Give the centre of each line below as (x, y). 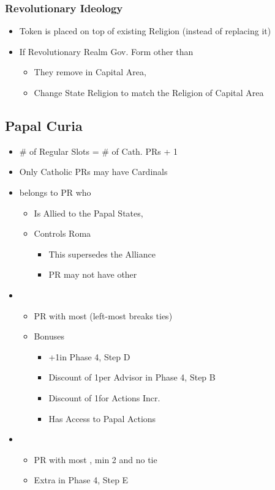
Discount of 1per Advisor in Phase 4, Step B (132, 377)
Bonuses (49, 336)
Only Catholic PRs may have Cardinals (93, 172)
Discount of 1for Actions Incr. (104, 397)
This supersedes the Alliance (102, 254)
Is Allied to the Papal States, (89, 213)
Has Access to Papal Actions (102, 418)
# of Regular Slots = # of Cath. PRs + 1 (98, 151)
